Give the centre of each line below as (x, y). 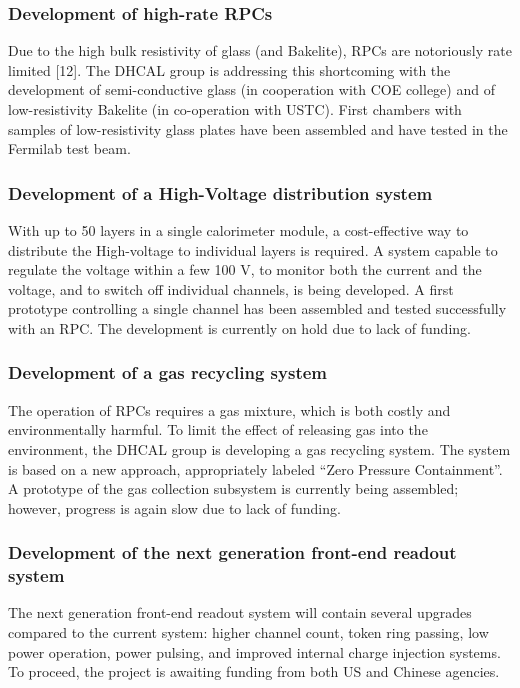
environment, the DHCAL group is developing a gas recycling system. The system (259, 448)
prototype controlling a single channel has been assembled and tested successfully (257, 308)
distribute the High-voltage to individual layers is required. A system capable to (253, 249)
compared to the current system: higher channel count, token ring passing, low (248, 632)
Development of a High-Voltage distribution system (220, 192)
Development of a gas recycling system (168, 372)
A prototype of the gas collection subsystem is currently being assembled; (233, 488)
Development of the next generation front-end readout (232, 552)
